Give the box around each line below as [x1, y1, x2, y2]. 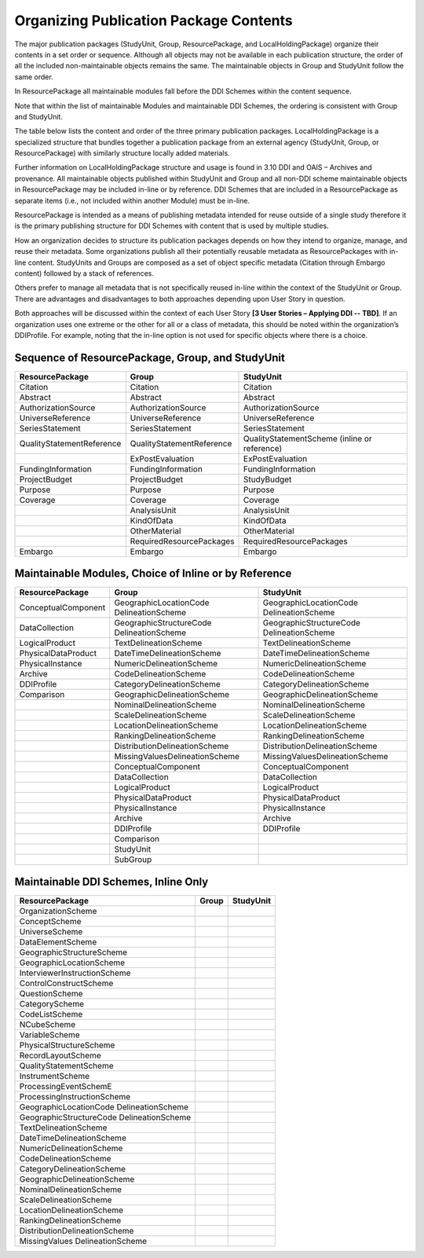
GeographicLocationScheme [19, 957, 126, 968]
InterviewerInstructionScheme [19, 967, 131, 978]
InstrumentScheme [19, 1070, 90, 1081]
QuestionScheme [19, 988, 83, 999]
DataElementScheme [19, 936, 97, 947]
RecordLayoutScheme [19, 1050, 101, 1061]
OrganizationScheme [19, 905, 97, 916]
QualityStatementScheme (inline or [243, 433, 372, 444]
